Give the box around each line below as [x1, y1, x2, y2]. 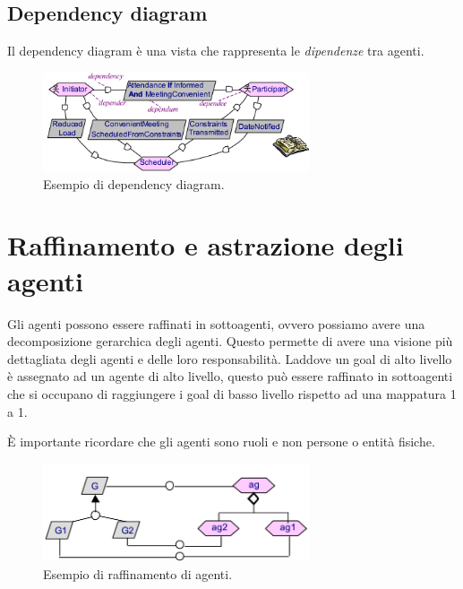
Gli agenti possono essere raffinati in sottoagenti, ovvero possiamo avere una [7, 314, 425, 333]
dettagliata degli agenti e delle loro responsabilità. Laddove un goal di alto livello [7, 349, 452, 368]
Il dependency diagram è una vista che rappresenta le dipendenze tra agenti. [7, 41, 424, 60]
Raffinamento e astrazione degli [7, 227, 404, 264]
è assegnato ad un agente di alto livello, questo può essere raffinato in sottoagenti [7, 367, 453, 385]
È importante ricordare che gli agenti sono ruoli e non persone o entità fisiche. [7, 432, 435, 451]
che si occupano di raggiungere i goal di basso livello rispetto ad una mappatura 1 [7, 384, 457, 403]
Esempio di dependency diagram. [43, 174, 225, 193]
